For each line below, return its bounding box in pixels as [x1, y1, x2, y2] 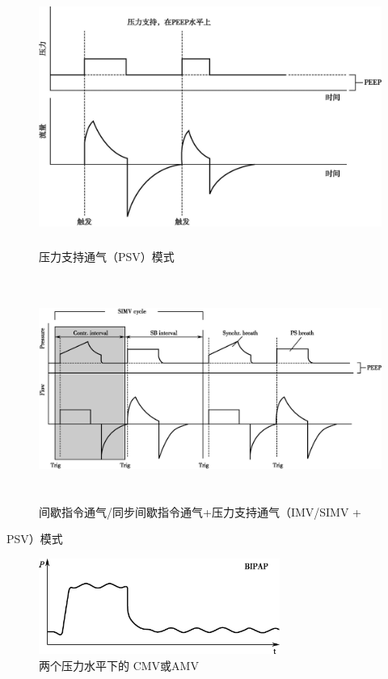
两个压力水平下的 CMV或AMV [39, 656, 199, 673]
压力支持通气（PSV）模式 [39, 247, 175, 264]
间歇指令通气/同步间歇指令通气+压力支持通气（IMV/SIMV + [39, 503, 362, 520]
